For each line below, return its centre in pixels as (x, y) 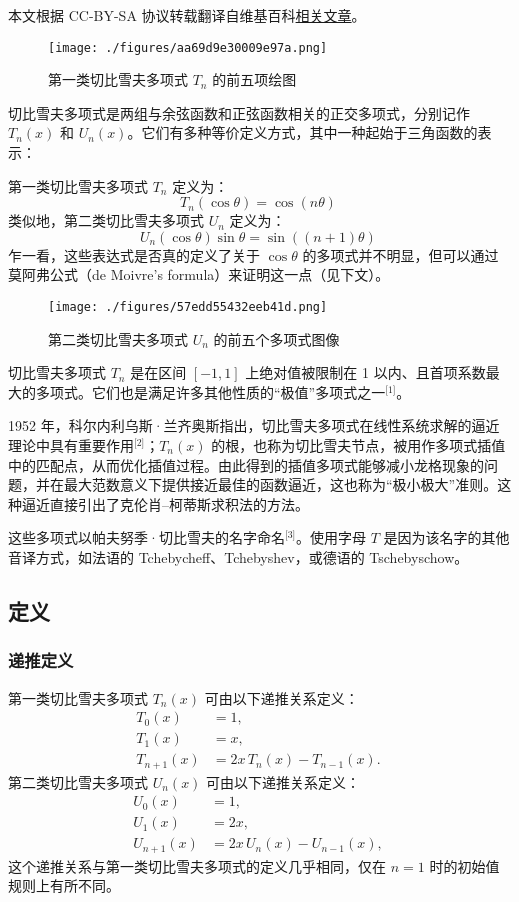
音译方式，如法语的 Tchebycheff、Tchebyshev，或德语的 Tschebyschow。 (238, 557)
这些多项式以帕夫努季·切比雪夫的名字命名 (146, 537)
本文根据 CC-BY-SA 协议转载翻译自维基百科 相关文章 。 (187, 15)
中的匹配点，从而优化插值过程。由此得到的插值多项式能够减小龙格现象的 (246, 464)
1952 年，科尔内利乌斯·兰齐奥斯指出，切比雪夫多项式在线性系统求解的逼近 (254, 425)
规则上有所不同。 (64, 885)
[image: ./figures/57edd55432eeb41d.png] (188, 307)
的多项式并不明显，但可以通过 (400, 254)
